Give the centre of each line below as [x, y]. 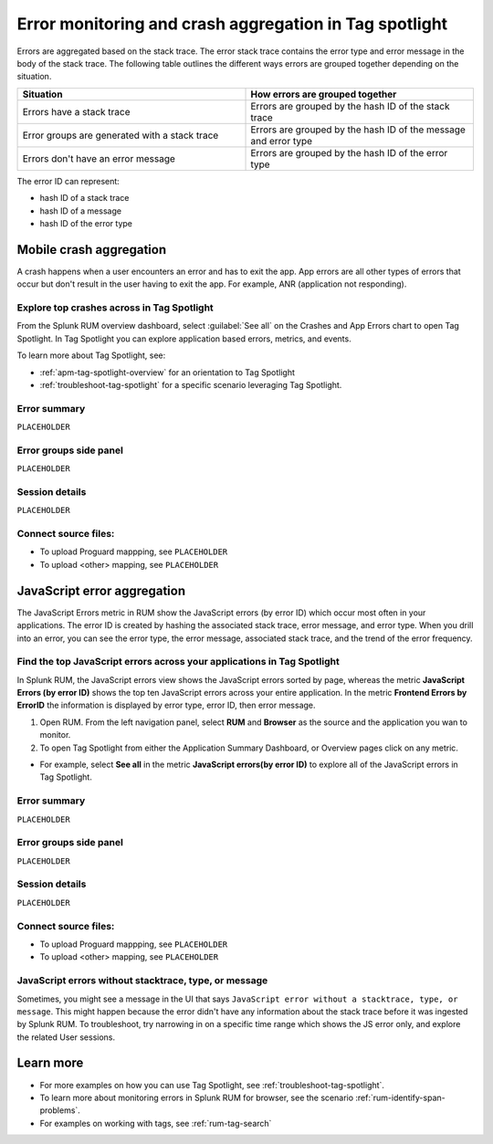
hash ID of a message [81, 211]
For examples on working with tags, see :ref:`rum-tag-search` [156, 1123]
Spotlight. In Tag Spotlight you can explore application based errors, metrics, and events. [184, 339]
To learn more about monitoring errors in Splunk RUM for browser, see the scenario [197, 1097]
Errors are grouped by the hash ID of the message [358, 130]
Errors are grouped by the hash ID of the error [349, 152]
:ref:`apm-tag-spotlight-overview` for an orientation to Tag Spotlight [168, 372]
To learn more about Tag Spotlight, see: [91, 355]
